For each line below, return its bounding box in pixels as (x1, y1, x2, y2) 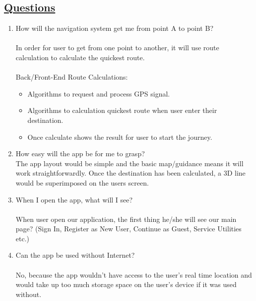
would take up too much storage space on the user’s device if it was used (15, 279, 237, 290)
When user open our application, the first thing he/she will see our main (15, 213, 237, 224)
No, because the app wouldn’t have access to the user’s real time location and (15, 269, 252, 280)
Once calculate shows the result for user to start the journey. (27, 131, 212, 142)
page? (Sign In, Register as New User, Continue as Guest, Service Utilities (15, 223, 242, 234)
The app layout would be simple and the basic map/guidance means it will (15, 158, 244, 168)
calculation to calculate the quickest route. (15, 52, 145, 62)
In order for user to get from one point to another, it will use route (15, 42, 219, 53)
